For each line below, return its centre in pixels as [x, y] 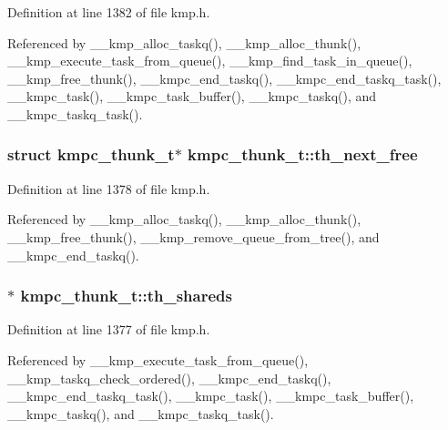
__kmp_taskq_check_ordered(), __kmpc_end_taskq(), [169, 378]
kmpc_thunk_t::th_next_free [303, 154]
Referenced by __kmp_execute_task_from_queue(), [158, 359]
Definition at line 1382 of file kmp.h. [109, 12]
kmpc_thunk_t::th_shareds [126, 296]
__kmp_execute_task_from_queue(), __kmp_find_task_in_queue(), [210, 61]
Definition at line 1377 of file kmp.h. [109, 329]
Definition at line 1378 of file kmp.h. [109, 188]
